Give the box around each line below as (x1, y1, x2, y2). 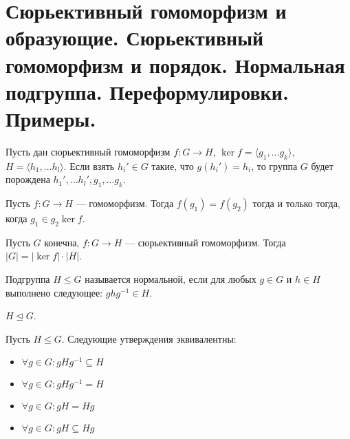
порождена (6, 172, 50, 186)
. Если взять (63, 158, 115, 173)
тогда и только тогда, (252, 196, 340, 211)
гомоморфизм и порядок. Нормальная (6, 50, 345, 78)
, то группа (251, 158, 298, 173)
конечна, (44, 235, 80, 249)
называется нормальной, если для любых (85, 272, 256, 286)
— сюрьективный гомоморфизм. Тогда (125, 235, 286, 249)
